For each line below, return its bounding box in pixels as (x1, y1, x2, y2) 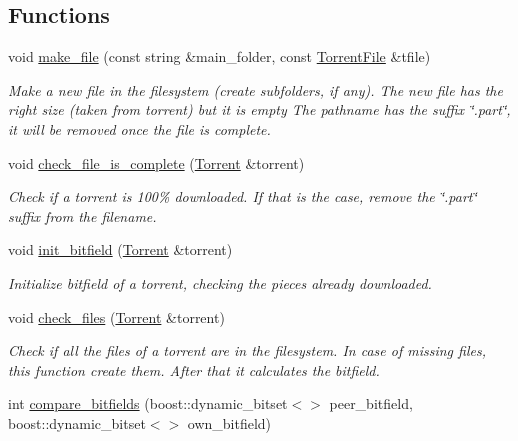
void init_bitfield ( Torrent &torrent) (8, 239, 233, 260)
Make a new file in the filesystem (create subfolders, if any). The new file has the (8, 79, 503, 100)
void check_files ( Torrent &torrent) (8, 306, 225, 327)
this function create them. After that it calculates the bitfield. (8, 359, 380, 380)
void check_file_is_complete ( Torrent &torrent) (8, 152, 305, 173)
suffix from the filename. (8, 205, 157, 226)
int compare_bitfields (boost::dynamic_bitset (8, 393, 288, 414)
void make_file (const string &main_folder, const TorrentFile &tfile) (8, 46, 431, 67)
